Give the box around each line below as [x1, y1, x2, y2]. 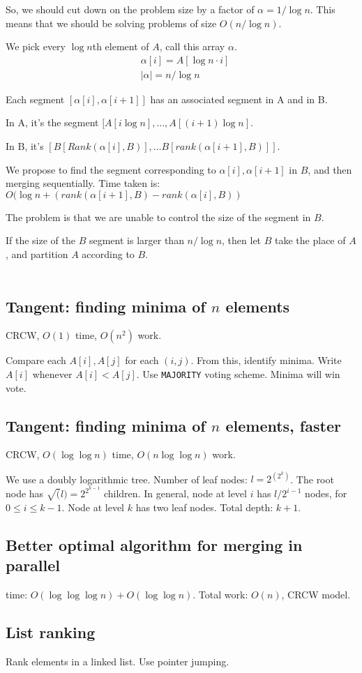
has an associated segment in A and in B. [150, 91, 328, 106]
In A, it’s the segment [6, 115, 99, 130]
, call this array [159, 39, 225, 54]
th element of [92, 39, 149, 54]
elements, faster [225, 414, 341, 436]
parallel [6, 554, 61, 576]
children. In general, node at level [103, 486, 247, 501]
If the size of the [6, 233, 76, 248]
